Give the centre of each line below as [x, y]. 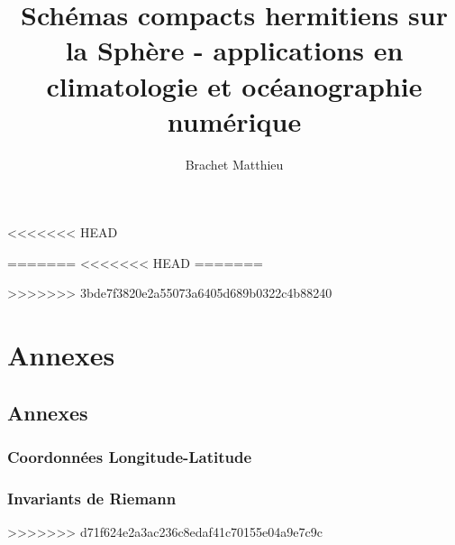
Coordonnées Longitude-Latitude [130, 457]
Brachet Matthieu [234, 164]
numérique [234, 120]
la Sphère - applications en [234, 50]
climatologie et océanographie [234, 85]
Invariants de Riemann [92, 498]
